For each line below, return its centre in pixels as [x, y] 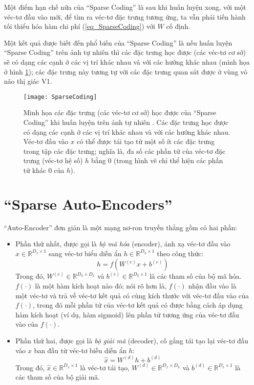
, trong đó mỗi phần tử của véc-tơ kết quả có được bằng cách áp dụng [138, 305]
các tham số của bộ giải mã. [58, 377]
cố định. [178, 26]
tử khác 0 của [44, 170]
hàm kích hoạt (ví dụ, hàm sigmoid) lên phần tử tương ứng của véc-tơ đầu [127, 314]
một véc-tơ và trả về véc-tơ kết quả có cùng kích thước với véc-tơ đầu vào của [132, 295]
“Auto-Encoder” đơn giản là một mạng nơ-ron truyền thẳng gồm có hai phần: [121, 227]
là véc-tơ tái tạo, [105, 367]
